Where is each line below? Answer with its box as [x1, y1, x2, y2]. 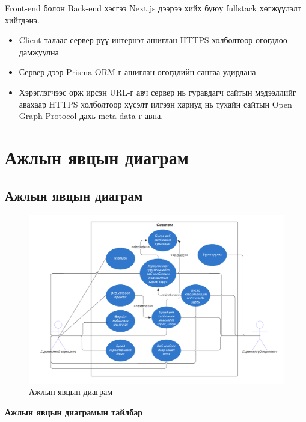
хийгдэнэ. [5, 13, 40, 26]
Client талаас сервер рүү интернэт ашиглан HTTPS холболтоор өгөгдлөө [19, 34, 287, 46]
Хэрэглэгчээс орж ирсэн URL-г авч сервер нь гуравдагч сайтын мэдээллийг [19, 85, 296, 98]
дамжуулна [19, 45, 59, 58]
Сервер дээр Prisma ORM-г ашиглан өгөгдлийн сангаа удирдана [19, 66, 256, 78]
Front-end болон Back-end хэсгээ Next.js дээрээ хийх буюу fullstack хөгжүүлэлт [5, 2, 301, 14]
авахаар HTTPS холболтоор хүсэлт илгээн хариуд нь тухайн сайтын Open [19, 97, 292, 110]
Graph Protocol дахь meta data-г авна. [19, 109, 164, 122]
